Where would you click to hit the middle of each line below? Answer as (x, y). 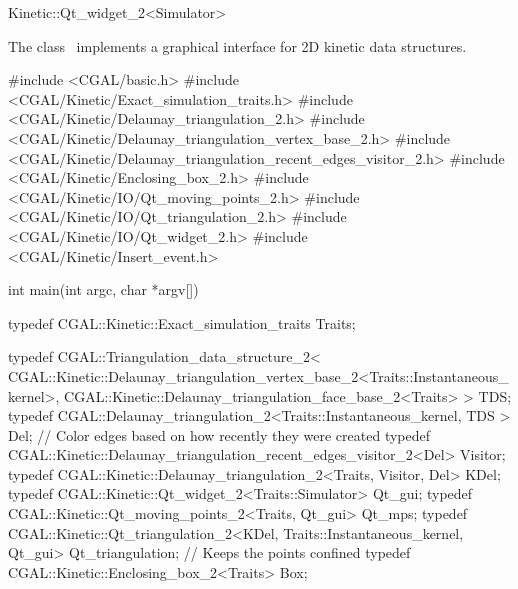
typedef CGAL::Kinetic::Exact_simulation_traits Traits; (182, 322)
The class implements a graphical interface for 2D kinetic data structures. (237, 45)
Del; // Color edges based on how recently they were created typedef (219, 434)
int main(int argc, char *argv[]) (103, 289)
